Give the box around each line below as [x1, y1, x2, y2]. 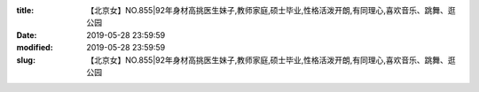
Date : [16, 29, 37, 40]
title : [16, 5, 35, 15]
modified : [16, 42, 53, 53]
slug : [16, 54, 35, 65]
